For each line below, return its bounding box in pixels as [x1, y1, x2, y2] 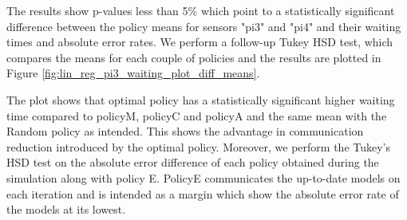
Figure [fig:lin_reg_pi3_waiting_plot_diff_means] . [6, 65, 260, 81]
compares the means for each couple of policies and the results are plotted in [6, 49, 381, 65]
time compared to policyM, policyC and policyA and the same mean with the [6, 107, 387, 124]
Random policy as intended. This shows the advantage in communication [6, 123, 364, 139]
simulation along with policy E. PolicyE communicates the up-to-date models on [6, 169, 401, 186]
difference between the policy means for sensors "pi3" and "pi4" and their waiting [6, 18, 401, 34]
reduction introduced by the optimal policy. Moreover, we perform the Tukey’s [6, 138, 391, 155]
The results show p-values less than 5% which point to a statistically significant [6, 2, 395, 18]
